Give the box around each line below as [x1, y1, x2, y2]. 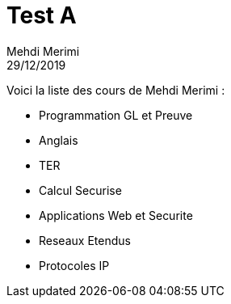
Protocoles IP [39, 258, 110, 272]
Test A [6, 2, 77, 29]
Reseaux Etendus [39, 233, 131, 247]
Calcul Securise [39, 183, 122, 197]
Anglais [39, 133, 78, 147]
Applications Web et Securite [39, 208, 193, 222]
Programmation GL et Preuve [39, 108, 193, 122]
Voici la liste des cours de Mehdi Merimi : [6, 82, 225, 97]
